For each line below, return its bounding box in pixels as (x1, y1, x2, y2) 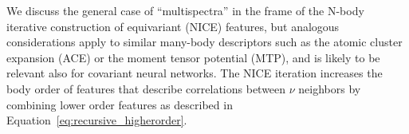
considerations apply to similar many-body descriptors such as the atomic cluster (6, 33, 403, 50)
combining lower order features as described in (6, 96, 233, 112)
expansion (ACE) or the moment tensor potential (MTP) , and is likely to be (6, 49, 380, 65)
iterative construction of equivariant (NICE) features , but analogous (6, 18, 340, 34)
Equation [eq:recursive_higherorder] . (6, 112, 187, 128)
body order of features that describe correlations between (6, 80, 286, 97)
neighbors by (298, 80, 361, 97)
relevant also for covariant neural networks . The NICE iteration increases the (6, 65, 383, 81)
